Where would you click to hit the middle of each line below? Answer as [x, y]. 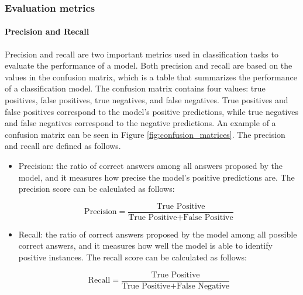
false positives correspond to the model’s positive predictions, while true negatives [152, 111]
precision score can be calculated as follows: [97, 189]
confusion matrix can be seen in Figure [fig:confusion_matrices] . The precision [145, 134]
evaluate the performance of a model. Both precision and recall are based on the [149, 65]
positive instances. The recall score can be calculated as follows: [132, 257]
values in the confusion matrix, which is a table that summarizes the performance [151, 77]
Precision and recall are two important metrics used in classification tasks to [142, 54]
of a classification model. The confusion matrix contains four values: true [135, 88]
